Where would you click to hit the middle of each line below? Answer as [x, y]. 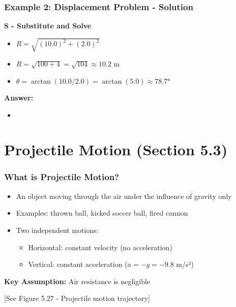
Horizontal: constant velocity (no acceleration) [100, 247]
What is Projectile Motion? [62, 177]
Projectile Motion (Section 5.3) [116, 149]
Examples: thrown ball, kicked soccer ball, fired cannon [102, 213]
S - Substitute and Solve [48, 26]
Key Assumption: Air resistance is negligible [77, 281]
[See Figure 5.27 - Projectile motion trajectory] [77, 298]
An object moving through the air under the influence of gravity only [124, 196]
